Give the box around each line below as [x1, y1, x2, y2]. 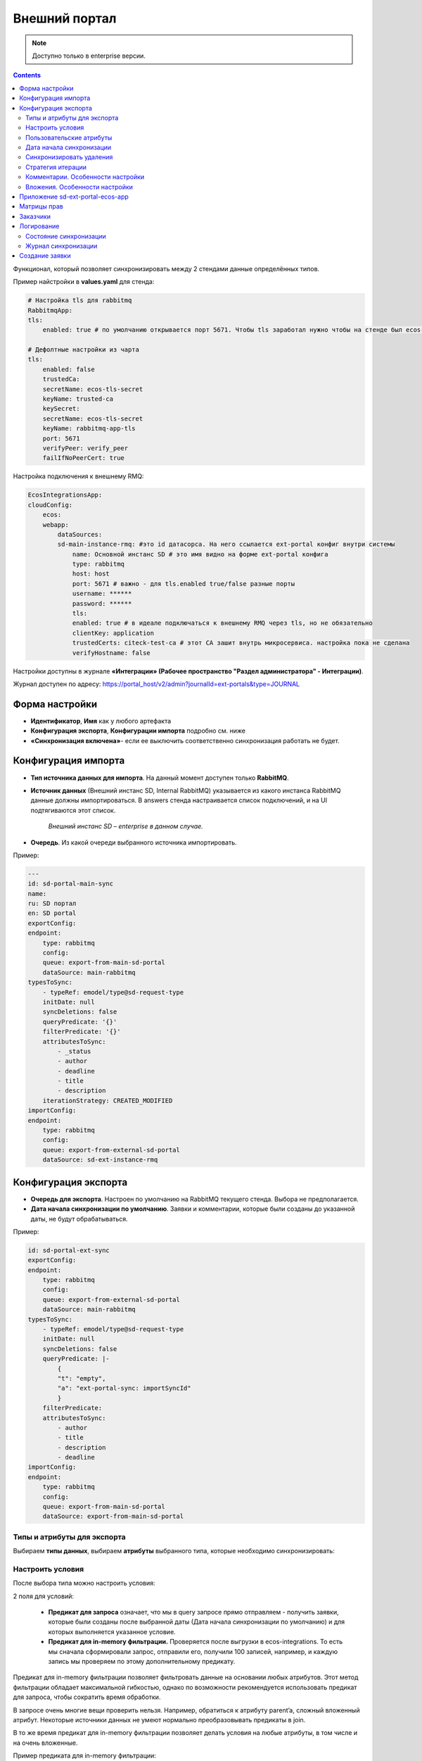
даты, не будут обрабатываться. [30, 1214, 128, 1223]
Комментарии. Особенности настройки [25, 173, 145, 181]
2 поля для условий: [13, 1592, 74, 1600]
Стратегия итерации [25, 163, 87, 171]
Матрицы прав [19, 202, 63, 211]
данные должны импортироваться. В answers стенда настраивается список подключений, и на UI [30, 796, 327, 804]
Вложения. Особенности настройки [25, 182, 134, 191]
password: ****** [72, 599, 132, 607]
